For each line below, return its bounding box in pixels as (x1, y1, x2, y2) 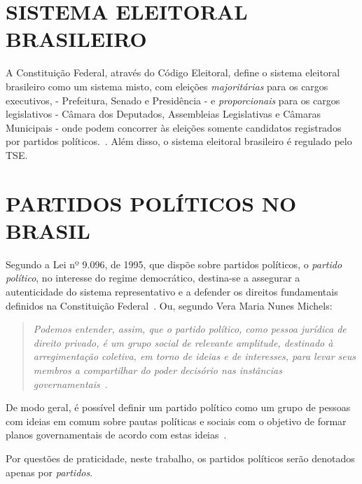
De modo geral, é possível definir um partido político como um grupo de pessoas (6, 400, 351, 415)
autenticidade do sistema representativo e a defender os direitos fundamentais (6, 284, 338, 298)
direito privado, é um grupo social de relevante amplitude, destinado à (33, 335, 333, 350)
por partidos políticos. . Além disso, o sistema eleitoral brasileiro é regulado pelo (6, 134, 352, 148)
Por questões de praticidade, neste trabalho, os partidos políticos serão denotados (6, 450, 355, 465)
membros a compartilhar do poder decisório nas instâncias (33, 362, 282, 377)
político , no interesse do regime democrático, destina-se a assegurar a (6, 270, 300, 285)
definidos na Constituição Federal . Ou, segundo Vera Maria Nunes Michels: (6, 298, 333, 312)
